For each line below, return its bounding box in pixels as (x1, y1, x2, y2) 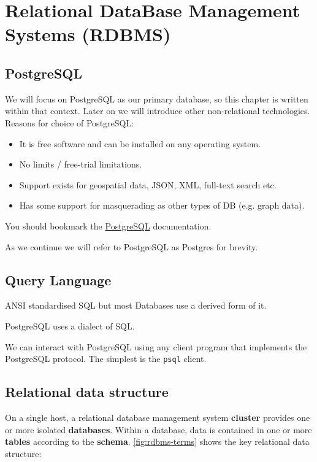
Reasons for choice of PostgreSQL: (5, 116, 134, 129)
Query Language (5, 270, 112, 289)
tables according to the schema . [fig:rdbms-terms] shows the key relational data (5, 435, 310, 448)
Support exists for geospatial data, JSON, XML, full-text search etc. (19, 178, 277, 191)
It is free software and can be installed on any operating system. (19, 137, 261, 150)
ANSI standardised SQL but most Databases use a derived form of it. (5, 299, 267, 312)
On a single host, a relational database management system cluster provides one (5, 410, 310, 423)
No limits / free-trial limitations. (19, 158, 142, 171)
